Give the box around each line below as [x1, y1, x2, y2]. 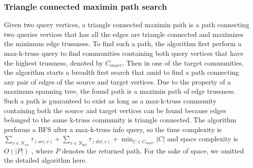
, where [31, 145, 53, 155]
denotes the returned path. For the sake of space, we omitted [62, 145, 244, 155]
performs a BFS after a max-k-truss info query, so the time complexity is [4, 124, 222, 134]
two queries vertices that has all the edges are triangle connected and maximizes [4, 29, 244, 39]
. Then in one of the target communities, [122, 57, 244, 67]
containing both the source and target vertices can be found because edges [4, 105, 226, 115]
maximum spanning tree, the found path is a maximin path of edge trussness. [4, 86, 236, 96]
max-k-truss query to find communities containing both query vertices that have [4, 48, 244, 58]
